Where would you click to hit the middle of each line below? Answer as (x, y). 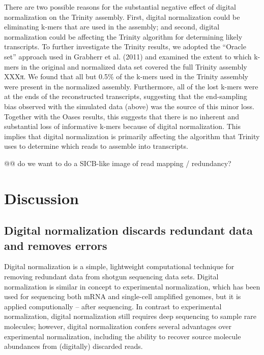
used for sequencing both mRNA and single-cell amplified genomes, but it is (123, 296)
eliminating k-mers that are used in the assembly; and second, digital (112, 27)
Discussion (41, 198)
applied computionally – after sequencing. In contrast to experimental (113, 306)
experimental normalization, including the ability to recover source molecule (123, 336)
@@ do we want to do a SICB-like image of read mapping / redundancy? (118, 163)
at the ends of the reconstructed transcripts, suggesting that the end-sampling (126, 96)
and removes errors (56, 245)
